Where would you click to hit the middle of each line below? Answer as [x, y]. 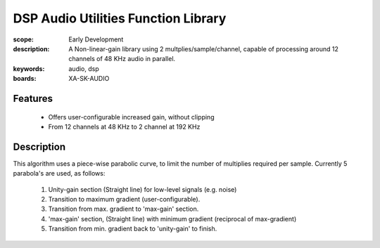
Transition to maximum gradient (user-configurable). [124, 199]
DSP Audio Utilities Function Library [120, 18]
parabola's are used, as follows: [59, 174]
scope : [24, 39]
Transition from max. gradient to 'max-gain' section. [123, 209]
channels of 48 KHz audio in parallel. [122, 59]
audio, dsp [84, 68]
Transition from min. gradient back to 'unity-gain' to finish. [133, 229]
